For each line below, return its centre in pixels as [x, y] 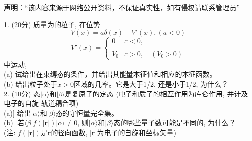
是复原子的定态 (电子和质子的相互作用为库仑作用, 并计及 [156, 93]
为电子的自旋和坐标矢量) [136, 132]
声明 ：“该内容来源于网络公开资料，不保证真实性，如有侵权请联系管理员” [122, 7]
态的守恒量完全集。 [87, 113]
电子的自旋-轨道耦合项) [41, 103]
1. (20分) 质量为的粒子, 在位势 [52, 24]
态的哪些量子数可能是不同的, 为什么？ [174, 122]
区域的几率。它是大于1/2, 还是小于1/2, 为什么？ [151, 83]
